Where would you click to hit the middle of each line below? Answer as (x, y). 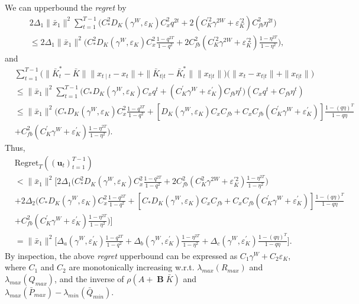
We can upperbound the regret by (66, 7)
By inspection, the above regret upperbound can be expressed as (121, 255)
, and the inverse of (89, 278)
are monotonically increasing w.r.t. (132, 267)
